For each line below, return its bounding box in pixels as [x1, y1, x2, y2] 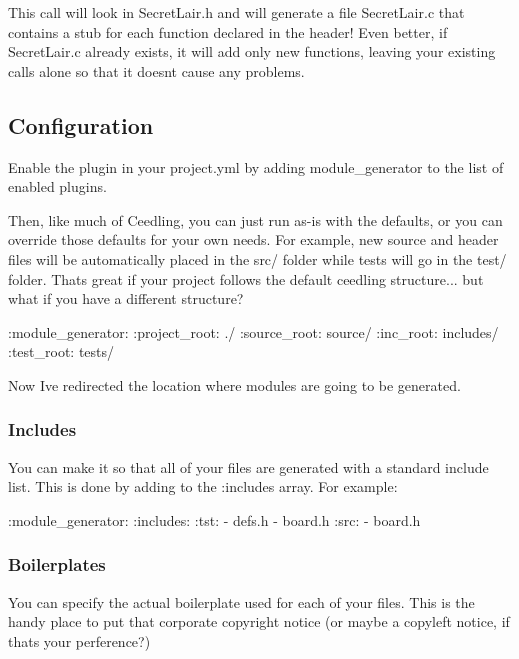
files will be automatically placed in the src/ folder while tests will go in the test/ [8, 248, 507, 269]
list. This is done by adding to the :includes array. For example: [8, 476, 398, 497]
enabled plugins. [8, 176, 107, 197]
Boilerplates [8, 552, 106, 577]
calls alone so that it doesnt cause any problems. [8, 60, 305, 81]
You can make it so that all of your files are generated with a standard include [8, 456, 489, 477]
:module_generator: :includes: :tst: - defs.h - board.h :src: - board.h [8, 509, 421, 530]
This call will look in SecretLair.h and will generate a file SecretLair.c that [8, 2, 465, 22]
